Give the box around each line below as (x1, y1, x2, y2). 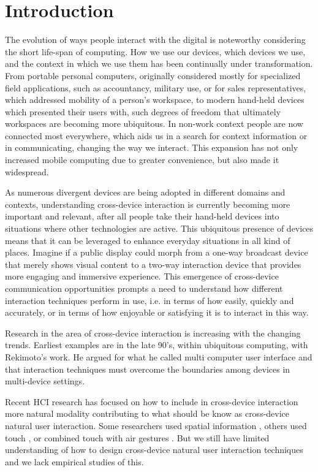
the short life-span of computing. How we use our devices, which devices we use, (5, 45, 306, 58)
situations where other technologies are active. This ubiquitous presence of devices (5, 222, 314, 235)
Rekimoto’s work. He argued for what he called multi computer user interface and (5, 350, 312, 363)
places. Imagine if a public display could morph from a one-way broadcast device (5, 246, 308, 259)
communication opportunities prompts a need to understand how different (5, 282, 283, 294)
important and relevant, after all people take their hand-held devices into (5, 210, 279, 223)
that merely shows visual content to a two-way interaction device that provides (5, 257, 301, 270)
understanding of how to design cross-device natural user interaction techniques (5, 443, 303, 456)
